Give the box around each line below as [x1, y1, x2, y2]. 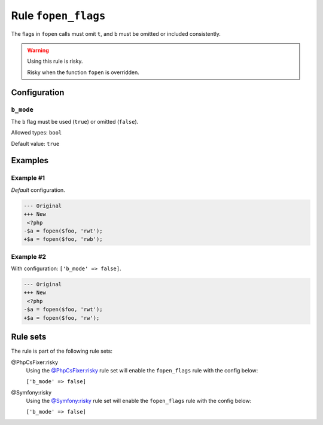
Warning [27, 47, 49, 54]
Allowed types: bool [11, 129, 62, 136]
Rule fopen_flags [11, 9, 106, 22]
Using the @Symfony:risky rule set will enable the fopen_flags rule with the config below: [26, 398, 252, 405]
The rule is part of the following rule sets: [11, 347, 113, 355]
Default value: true [11, 140, 60, 147]
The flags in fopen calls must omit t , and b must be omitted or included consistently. [11, 30, 221, 37]
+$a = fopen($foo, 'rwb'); [23, 236, 103, 243]
